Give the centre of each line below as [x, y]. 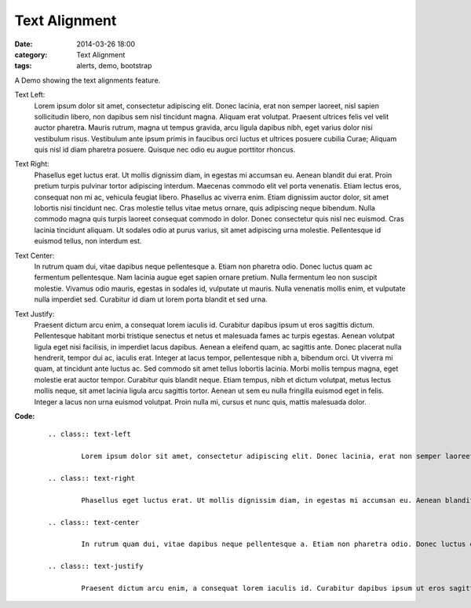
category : [31, 54]
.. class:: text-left [89, 434]
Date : [24, 44]
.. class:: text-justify [96, 566]
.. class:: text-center [94, 522]
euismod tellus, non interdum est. [88, 241]
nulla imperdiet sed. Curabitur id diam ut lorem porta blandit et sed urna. [151, 299]
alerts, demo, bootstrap [114, 66]
